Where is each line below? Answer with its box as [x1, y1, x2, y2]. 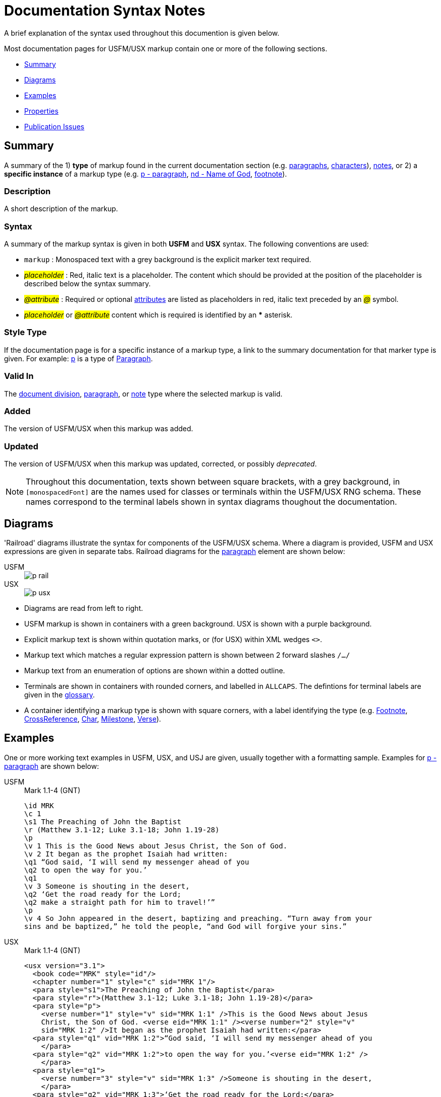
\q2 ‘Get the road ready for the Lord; [24, 890, 181, 898]
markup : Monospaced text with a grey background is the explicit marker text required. [24, 255, 312, 264]
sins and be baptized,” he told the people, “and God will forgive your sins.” [24, 922, 347, 930]
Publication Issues [24, 122, 85, 131]
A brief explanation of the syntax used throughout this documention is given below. [4, 28, 279, 37]
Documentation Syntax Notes [4, 2, 205, 19]
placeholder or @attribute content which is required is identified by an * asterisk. [24, 310, 292, 320]
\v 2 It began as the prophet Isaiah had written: [24, 849, 228, 858]
